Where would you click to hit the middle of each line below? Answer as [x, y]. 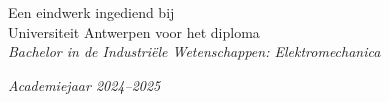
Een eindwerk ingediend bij [91, 12]
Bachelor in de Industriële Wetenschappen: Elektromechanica [194, 51]
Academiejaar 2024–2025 [84, 84]
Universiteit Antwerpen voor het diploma [134, 31]
